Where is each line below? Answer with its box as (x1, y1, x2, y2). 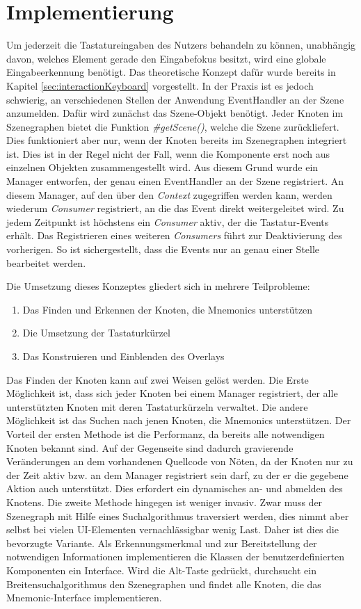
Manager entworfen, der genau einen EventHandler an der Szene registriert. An (6, 174, 344, 188)
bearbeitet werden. (6, 255, 86, 270)
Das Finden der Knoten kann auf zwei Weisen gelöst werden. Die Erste (6, 372, 309, 387)
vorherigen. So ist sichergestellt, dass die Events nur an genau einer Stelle (6, 242, 320, 257)
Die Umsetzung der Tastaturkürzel (22, 325, 170, 340)
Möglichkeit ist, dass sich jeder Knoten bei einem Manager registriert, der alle (6, 386, 338, 400)
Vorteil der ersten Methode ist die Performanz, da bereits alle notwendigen (6, 426, 325, 441)
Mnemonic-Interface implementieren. (6, 590, 162, 605)
